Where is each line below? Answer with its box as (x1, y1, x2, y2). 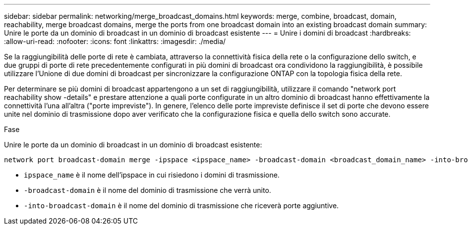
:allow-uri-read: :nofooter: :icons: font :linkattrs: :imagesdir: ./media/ (4, 37, 226, 46)
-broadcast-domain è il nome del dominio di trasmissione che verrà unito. (24, 186, 271, 194)
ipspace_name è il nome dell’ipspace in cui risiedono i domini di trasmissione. (24, 171, 280, 179)
